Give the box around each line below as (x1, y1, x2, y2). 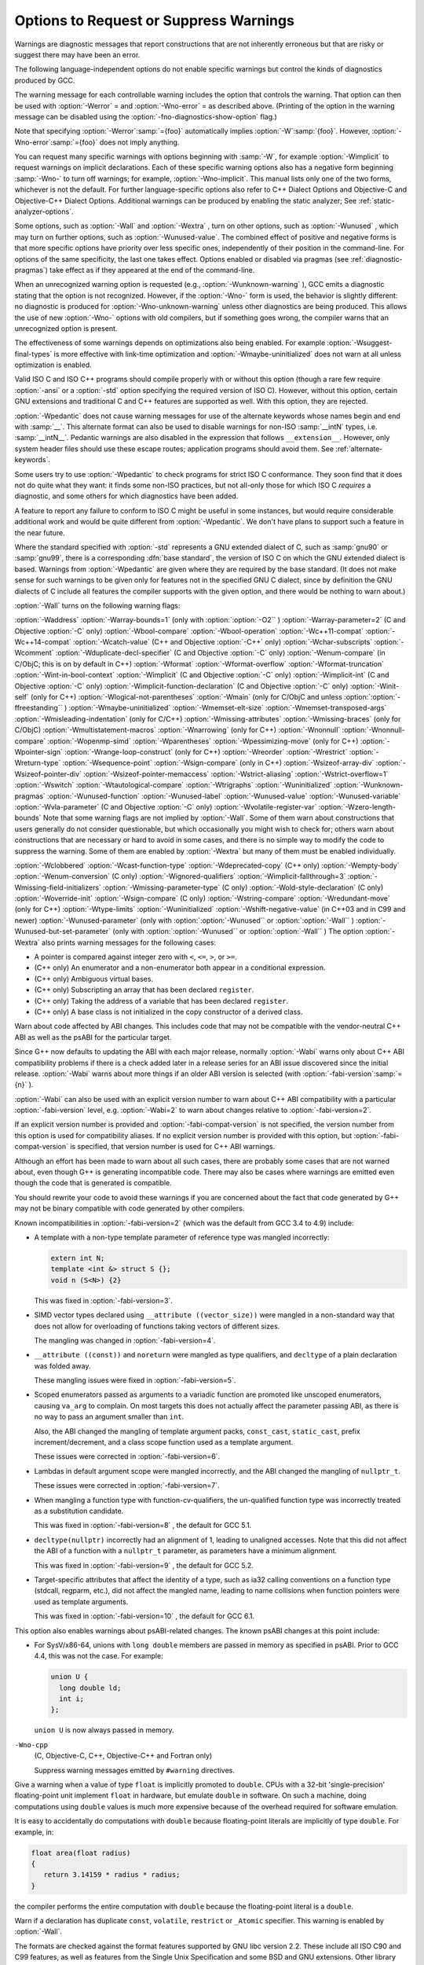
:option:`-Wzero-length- (318, 802, 397, 811)
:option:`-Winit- (349, 681, 400, 691)
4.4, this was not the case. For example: (34, 1651, 164, 1661)
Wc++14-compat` (14, 637, 72, 647)
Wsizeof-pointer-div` (14, 769, 82, 778)
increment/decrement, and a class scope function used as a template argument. (34, 1438, 294, 1447)
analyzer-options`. (14, 207, 74, 216)
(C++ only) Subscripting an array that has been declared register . (34, 985, 254, 994)
